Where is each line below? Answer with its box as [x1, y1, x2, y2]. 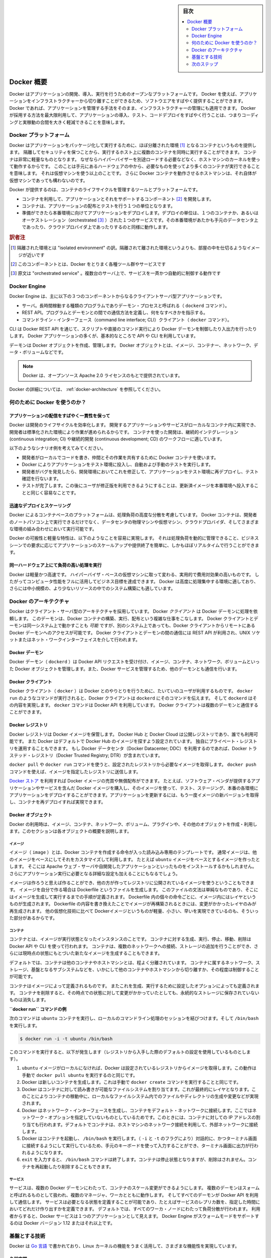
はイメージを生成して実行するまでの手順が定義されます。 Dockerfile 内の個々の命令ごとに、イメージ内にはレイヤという [9, 894, 256, 900]
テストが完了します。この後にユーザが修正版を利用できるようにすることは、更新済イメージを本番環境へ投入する [22, 483, 254, 489]
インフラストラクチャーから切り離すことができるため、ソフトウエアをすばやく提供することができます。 [31, 98, 246, 104]
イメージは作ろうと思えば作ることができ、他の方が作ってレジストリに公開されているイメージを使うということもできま [9, 880, 254, 886]
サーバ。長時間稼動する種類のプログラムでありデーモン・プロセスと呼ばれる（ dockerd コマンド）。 [22, 302, 230, 308]
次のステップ [191, 61, 218, 67]
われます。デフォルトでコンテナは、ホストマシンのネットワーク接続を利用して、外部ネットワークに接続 [43, 1121, 258, 1127]
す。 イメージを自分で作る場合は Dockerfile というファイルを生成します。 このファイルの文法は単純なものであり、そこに [9, 887, 258, 893]
